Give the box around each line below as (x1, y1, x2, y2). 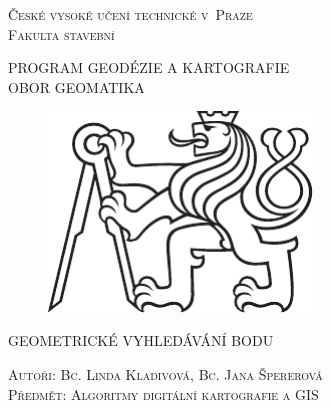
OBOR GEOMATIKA (8, 76, 145, 97)
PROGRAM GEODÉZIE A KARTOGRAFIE (8, 57, 290, 78)
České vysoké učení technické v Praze (8, 4, 253, 24)
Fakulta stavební (8, 23, 115, 44)
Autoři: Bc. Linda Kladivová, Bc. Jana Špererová (8, 363, 323, 384)
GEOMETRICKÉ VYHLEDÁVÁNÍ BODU (8, 330, 274, 351)
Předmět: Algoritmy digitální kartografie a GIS (8, 383, 319, 404)
